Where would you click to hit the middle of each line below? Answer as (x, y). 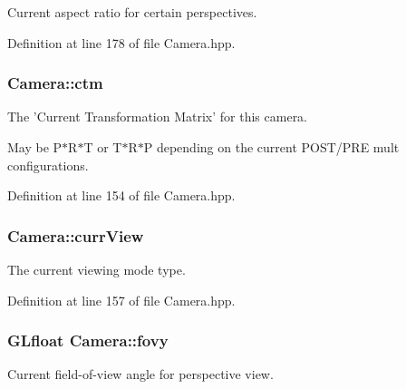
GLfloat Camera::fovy (88, 340)
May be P (35, 147)
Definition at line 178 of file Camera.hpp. (121, 42)
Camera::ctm (55, 83)
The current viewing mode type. (97, 269)
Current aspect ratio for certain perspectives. (132, 12)
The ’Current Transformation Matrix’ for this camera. (158, 117)
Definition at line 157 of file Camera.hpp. (121, 300)
